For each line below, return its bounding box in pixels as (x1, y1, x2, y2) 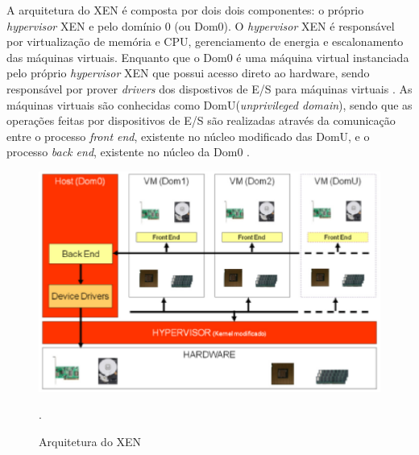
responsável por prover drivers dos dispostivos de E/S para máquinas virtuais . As (6, 80, 413, 97)
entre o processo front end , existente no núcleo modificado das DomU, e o (6, 127, 370, 144)
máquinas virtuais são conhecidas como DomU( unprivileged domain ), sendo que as (6, 96, 413, 113)
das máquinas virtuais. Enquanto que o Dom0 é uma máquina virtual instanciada (6, 48, 409, 65)
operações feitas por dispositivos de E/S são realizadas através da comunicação (6, 112, 396, 129)
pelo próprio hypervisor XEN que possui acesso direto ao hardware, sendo (6, 64, 370, 81)
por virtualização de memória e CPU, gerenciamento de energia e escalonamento (6, 33, 404, 50)
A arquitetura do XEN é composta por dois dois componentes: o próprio (6, 2, 364, 18)
